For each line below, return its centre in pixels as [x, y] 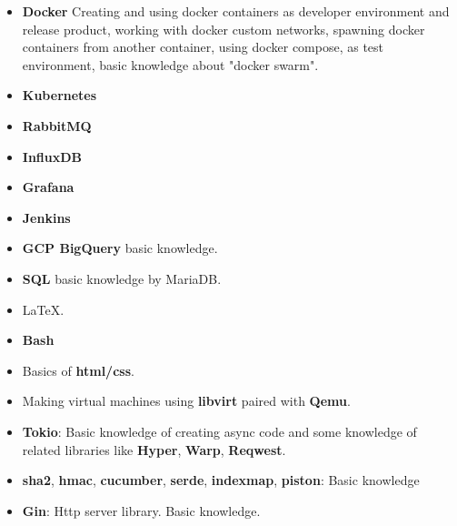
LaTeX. [43, 309]
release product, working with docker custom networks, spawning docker [224, 29]
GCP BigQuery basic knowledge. [120, 248]
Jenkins [46, 217]
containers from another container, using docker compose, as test [203, 47]
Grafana [48, 187]
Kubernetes [60, 95]
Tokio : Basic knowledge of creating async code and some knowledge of [219, 431]
